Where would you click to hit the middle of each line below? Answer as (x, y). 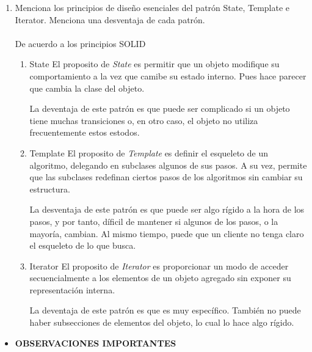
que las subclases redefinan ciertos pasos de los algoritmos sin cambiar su (166, 177)
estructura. (50, 189)
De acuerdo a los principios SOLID (80, 43)
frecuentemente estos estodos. (85, 132)
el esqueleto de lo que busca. (83, 245)
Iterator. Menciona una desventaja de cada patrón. (110, 19)
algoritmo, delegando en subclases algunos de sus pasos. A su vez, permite (168, 165)
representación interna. (72, 289)
